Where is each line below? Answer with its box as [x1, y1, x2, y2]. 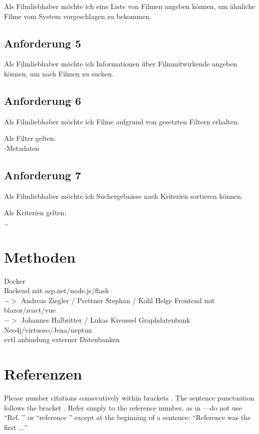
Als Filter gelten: [4, 133, 56, 143]
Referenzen [4, 364, 82, 384]
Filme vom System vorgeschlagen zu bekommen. [4, 10, 152, 21]
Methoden [4, 246, 76, 267]
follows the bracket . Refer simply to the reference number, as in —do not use [4, 402, 242, 413]
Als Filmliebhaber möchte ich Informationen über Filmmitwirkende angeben [4, 58, 237, 69]
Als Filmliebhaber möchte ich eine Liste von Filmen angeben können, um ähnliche [4, 1, 256, 11]
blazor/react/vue [4, 305, 56, 315]
